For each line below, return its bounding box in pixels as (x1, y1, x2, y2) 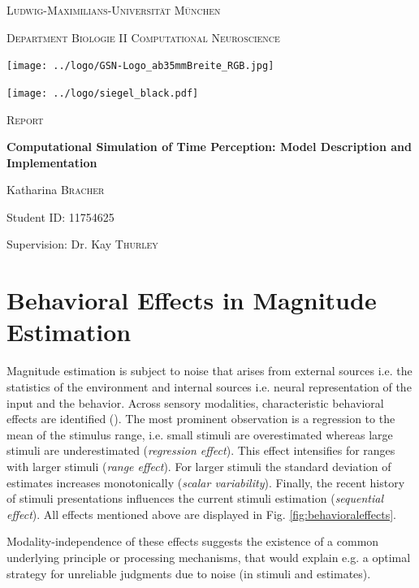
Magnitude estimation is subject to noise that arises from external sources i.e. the (6, 362, 413, 379)
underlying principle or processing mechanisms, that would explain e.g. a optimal (6, 548, 411, 565)
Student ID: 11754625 (6, 208, 114, 225)
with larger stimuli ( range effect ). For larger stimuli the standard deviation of (6, 457, 391, 474)
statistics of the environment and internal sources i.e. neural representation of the (6, 378, 412, 395)
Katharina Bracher (6, 181, 105, 198)
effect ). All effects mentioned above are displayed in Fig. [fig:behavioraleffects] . (6, 505, 396, 522)
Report (6, 110, 44, 128)
